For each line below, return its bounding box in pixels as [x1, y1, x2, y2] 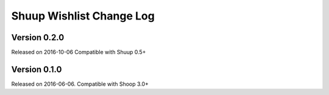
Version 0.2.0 [11, 32, 65, 43]
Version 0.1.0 [11, 64, 62, 74]
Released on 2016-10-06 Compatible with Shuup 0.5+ [11, 49, 146, 56]
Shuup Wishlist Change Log [11, 9, 155, 23]
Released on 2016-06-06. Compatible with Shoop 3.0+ [11, 80, 149, 88]
